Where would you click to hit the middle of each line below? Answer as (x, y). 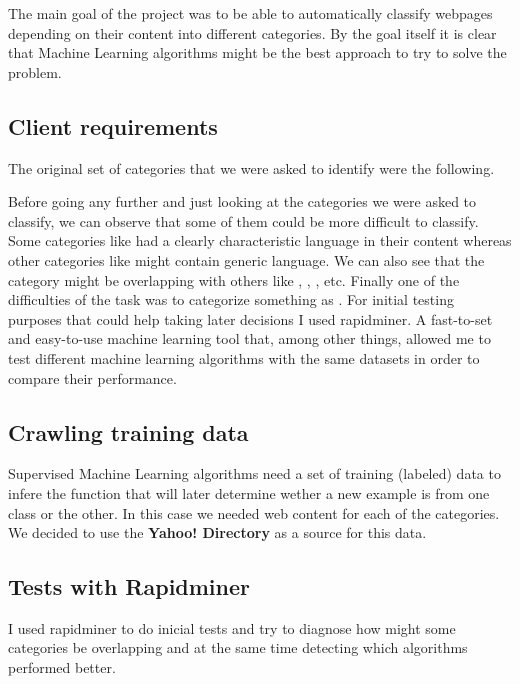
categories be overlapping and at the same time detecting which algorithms (238, 647)
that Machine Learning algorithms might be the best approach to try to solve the (257, 52)
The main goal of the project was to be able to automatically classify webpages (250, 13)
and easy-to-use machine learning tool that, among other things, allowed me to (249, 338)
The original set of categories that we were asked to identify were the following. (251, 167)
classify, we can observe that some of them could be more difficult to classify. (243, 220)
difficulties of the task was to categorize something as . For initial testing (231, 299)
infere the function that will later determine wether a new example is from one (249, 492)
